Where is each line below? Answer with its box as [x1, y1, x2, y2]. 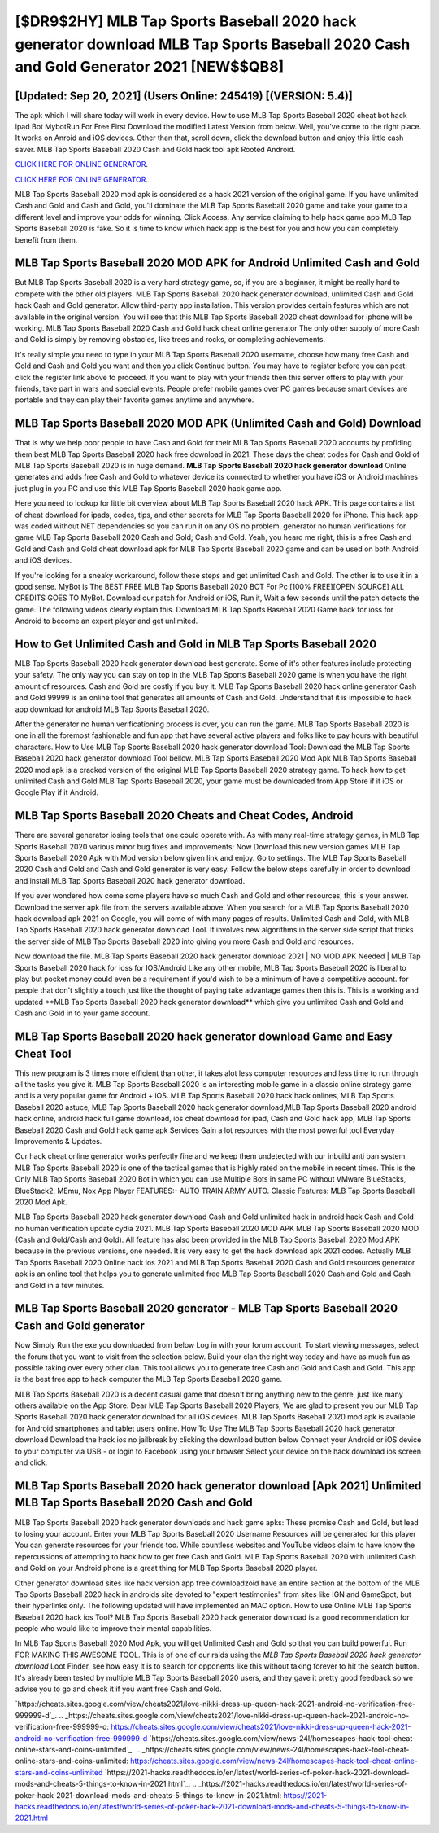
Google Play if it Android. [15, 787, 99, 797]
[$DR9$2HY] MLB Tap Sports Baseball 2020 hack [15, 12, 357, 30]
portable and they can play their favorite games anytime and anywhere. [15, 395, 254, 405]
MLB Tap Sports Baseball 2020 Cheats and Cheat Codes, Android [15, 809, 354, 822]
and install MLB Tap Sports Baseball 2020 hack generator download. [15, 875, 246, 885]
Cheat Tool [15, 1046, 72, 1060]
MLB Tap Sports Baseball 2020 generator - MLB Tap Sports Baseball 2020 [15, 1301, 398, 1315]
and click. [15, 1458, 48, 1467]
